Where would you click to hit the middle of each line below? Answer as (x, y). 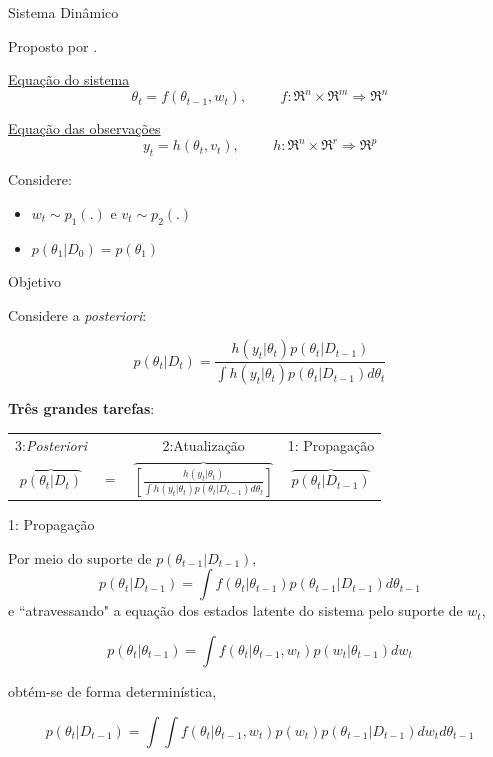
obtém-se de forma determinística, (112, 690)
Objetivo (34, 281)
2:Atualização (203, 444)
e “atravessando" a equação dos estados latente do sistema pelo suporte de (235, 610)
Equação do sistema (69, 79)
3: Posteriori (51, 444)
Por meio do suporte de (80, 557)
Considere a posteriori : (77, 314)
